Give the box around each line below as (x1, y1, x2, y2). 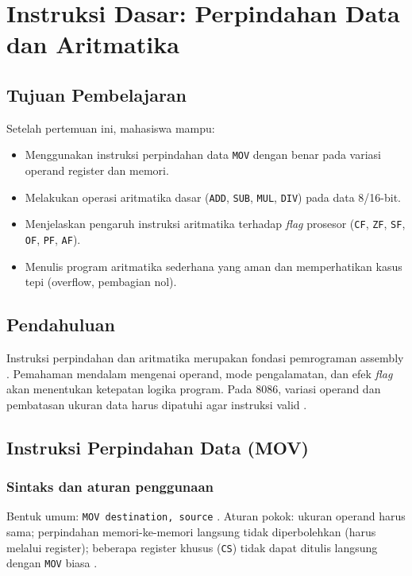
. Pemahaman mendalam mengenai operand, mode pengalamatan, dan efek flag (6, 365, 393, 381)
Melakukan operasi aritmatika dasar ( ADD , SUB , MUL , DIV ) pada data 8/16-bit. (25, 188, 402, 205)
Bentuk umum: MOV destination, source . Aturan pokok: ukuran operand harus (6, 508, 406, 524)
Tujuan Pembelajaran (6, 82, 187, 106)
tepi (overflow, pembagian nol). (25, 273, 177, 290)
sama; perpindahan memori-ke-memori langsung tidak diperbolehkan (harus (6, 524, 376, 539)
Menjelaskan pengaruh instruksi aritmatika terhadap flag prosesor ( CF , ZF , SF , (25, 215, 406, 232)
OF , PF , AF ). (25, 230, 81, 247)
